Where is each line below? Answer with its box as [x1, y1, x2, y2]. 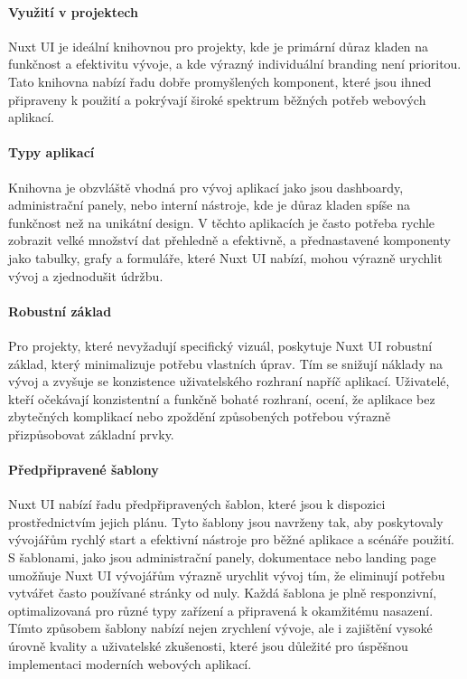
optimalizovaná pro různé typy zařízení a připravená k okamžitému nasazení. [8, 600, 434, 619]
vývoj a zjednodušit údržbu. [8, 266, 163, 285]
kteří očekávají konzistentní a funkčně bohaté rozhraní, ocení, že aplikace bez [8, 389, 435, 408]
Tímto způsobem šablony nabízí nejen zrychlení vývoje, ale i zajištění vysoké [8, 618, 433, 637]
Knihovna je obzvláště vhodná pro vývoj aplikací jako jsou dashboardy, [8, 177, 404, 196]
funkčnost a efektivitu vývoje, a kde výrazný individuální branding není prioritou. [8, 54, 462, 73]
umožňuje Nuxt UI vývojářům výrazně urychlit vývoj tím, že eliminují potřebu [8, 565, 445, 584]
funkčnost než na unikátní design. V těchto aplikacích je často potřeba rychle [8, 212, 435, 231]
